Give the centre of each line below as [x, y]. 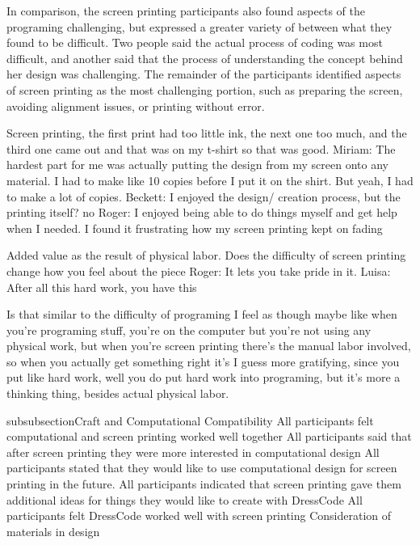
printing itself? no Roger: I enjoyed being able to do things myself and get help [202, 212]
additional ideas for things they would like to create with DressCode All [185, 499]
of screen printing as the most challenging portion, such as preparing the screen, [205, 89]
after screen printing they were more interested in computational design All [193, 452]
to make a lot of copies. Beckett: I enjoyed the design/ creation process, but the [204, 196]
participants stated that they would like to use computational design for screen [202, 468]
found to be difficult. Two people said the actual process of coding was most [195, 42]
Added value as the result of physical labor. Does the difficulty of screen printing [206, 255]
